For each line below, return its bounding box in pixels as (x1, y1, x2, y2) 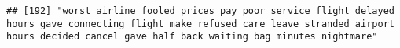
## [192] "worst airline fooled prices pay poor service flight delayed (6, 5, 394, 16)
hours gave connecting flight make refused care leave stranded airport (6, 18, 394, 29)
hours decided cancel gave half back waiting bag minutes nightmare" (6, 31, 378, 43)
